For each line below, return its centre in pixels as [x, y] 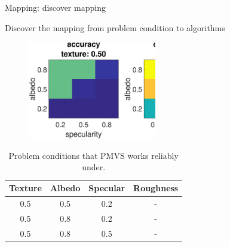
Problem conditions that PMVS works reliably [93, 155]
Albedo [65, 188]
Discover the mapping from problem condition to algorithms [115, 27]
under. [94, 167]
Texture [25, 188]
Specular [107, 188]
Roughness [156, 188]
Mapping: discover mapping [55, 7]
